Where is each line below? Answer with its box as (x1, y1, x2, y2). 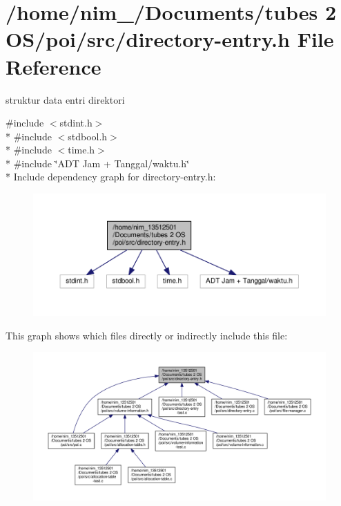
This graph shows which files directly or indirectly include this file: (6, 328, 288, 342)
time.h (68, 142, 95, 157)
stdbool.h (68, 129, 108, 143)
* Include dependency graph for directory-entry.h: (6, 169, 216, 184)
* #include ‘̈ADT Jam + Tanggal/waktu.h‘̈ (6, 156, 190, 170)
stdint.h (59, 115, 92, 130)
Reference (6, 52, 101, 80)
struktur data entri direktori (6, 92, 125, 106)
